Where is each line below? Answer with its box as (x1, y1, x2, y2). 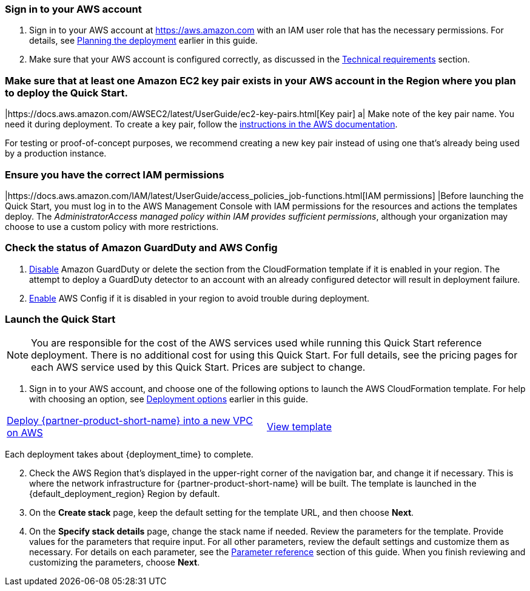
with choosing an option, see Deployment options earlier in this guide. (29, 394, 308, 405)
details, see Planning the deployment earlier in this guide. (29, 35, 258, 46)
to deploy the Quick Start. (5, 86, 128, 99)
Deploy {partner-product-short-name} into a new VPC (7, 414, 253, 427)
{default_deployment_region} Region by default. (29, 488, 220, 499)
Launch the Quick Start (5, 313, 116, 325)
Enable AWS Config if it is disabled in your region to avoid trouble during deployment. (29, 292, 370, 303)
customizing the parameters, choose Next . (29, 557, 200, 568)
